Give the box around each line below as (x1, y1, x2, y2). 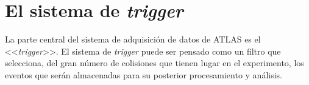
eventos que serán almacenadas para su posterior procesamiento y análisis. (5, 68, 282, 81)
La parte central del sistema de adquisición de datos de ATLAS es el (5, 33, 261, 46)
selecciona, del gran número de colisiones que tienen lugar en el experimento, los (5, 56, 304, 69)
